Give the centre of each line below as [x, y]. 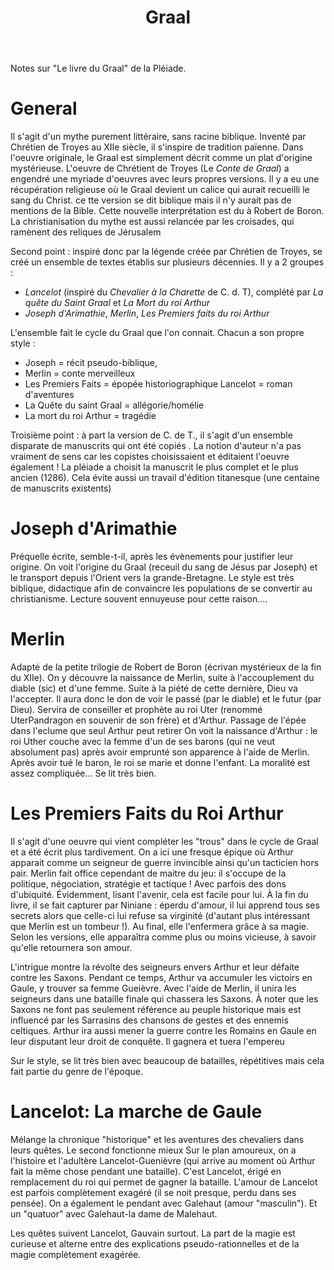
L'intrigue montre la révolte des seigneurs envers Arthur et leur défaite [155, 967]
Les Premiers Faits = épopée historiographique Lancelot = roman [158, 384]
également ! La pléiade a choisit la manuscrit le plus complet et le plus [154, 467]
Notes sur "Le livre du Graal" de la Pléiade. [98, 68]
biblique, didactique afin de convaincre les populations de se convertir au [161, 588]
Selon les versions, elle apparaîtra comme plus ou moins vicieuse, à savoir [163, 937]
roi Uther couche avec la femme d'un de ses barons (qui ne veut [143, 741]
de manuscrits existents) [61, 488]
